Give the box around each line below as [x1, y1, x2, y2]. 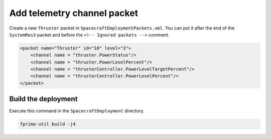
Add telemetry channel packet [9, 7, 139, 18]
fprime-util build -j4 [20, 121, 76, 127]
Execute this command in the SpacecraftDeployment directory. [9, 108, 145, 114]
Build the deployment [9, 95, 78, 103]
